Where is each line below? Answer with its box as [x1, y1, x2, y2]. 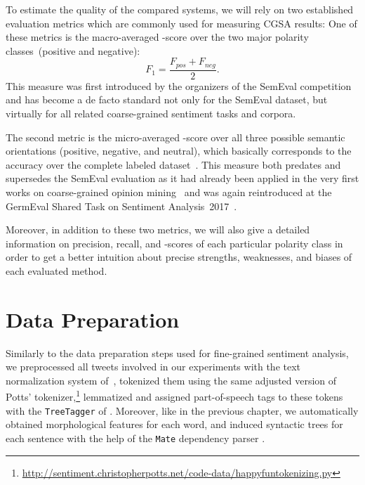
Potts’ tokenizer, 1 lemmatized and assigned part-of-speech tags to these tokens [6, 387, 343, 404]
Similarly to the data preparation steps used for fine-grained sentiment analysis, [6, 345, 349, 360]
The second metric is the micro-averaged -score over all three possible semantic [6, 129, 345, 144]
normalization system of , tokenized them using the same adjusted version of [6, 373, 337, 387]
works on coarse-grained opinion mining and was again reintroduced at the [6, 185, 332, 200]
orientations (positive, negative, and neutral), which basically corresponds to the [6, 143, 352, 158]
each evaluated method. [6, 263, 107, 278]
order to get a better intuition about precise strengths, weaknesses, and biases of [6, 250, 352, 264]
